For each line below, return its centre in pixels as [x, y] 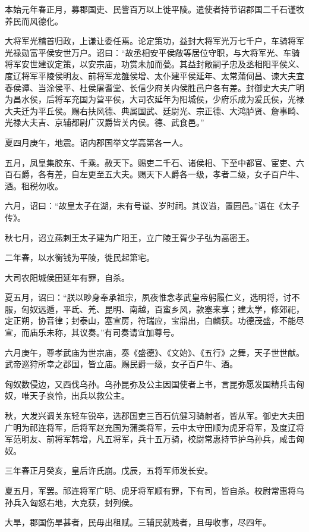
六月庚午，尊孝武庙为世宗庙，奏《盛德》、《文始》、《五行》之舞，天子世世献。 [154, 352]
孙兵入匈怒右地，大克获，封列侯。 [71, 502]
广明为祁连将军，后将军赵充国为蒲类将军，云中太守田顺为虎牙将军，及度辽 [150, 427]
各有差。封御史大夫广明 [258, 87]
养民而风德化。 [34, 21]
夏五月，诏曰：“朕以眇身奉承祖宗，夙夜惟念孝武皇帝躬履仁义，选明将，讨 [148, 297]
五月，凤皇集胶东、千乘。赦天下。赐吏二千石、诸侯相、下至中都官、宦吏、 [150, 162]
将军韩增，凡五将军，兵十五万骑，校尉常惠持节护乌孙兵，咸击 [175, 439]
